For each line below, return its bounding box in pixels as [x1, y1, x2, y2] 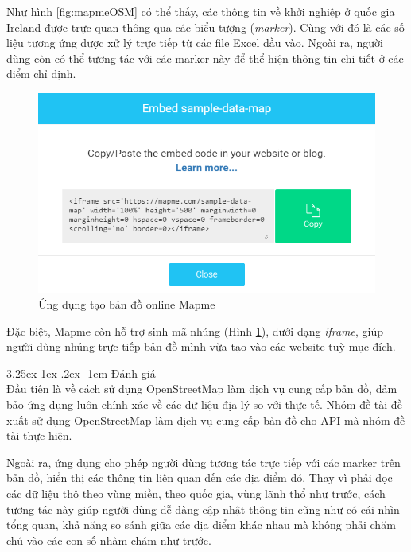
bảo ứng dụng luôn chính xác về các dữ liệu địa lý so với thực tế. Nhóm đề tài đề [6, 396, 402, 412]
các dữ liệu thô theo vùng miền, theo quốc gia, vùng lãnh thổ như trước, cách [6, 484, 386, 501]
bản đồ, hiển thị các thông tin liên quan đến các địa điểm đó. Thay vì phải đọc [6, 469, 393, 486]
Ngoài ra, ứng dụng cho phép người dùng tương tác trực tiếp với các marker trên [6, 453, 401, 470]
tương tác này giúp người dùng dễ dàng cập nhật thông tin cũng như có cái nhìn [6, 500, 400, 517]
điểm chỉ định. [6, 65, 76, 82]
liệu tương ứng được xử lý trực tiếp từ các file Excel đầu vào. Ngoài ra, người [6, 34, 383, 51]
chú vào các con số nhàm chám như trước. [6, 531, 211, 548]
